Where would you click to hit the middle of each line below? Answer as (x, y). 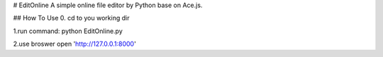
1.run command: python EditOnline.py (68, 31)
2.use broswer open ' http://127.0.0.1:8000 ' (74, 44)
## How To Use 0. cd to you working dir (71, 18)
